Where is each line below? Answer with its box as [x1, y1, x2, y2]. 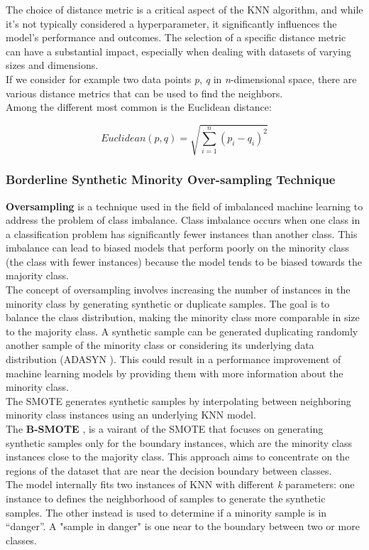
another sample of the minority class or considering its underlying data [6, 338, 314, 352]
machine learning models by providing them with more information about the [6, 365, 343, 380]
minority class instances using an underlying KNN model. [6, 407, 256, 422]
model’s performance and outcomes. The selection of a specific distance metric [6, 30, 346, 45]
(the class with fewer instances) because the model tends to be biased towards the [6, 254, 362, 269]
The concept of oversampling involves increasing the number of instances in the [6, 282, 351, 297]
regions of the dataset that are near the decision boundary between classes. [6, 463, 332, 478]
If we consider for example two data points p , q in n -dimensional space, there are [6, 71, 357, 86]
